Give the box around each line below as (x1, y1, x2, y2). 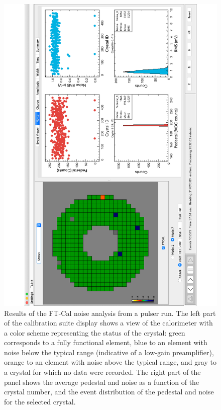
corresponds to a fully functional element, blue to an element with (4, 337, 207, 348)
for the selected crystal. (4, 396, 76, 406)
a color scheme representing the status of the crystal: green (4, 327, 185, 338)
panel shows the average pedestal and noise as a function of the (4, 376, 199, 387)
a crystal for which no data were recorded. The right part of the (4, 367, 201, 377)
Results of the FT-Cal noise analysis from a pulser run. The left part (4, 307, 216, 318)
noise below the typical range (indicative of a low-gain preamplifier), (4, 347, 214, 357)
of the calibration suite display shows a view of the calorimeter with (4, 317, 213, 328)
